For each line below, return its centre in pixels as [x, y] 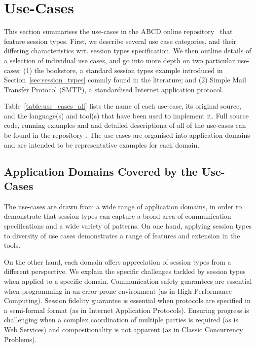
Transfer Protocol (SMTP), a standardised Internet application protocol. [114, 89]
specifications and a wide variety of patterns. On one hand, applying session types [128, 226]
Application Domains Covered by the [101, 171]
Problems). [20, 339]
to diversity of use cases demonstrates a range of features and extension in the [122, 235]
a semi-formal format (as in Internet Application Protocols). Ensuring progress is [127, 310]
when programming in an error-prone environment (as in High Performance [118, 290]
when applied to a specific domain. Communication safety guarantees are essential [128, 281]
